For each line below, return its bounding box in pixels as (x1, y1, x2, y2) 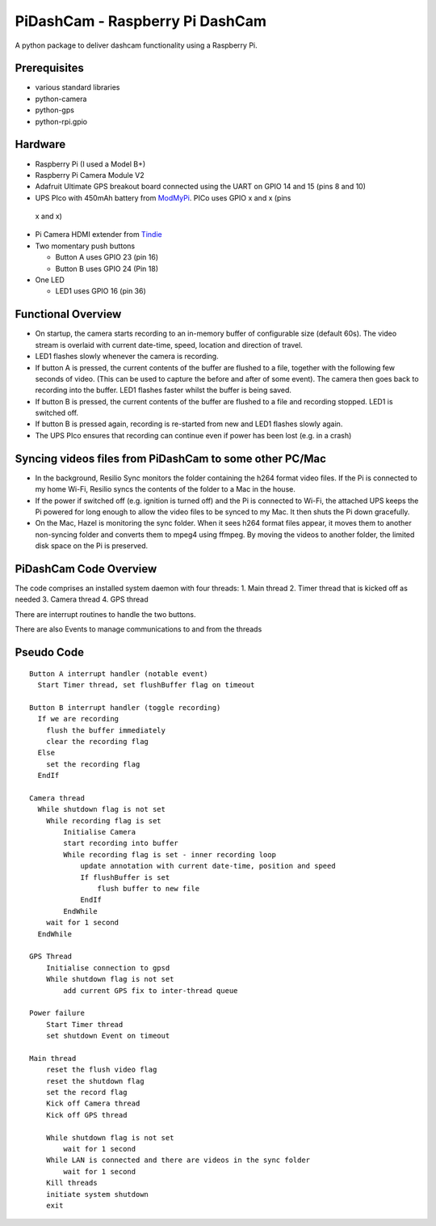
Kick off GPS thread (45, 1110, 128, 1119)
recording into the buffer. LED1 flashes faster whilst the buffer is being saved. (35, 385, 292, 395)
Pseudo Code (15, 645, 85, 659)
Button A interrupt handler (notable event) (29, 669, 209, 679)
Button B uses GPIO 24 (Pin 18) (55, 264, 159, 273)
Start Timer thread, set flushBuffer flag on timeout (37, 680, 255, 689)
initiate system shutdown (45, 1190, 149, 1199)
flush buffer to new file (97, 884, 200, 894)
